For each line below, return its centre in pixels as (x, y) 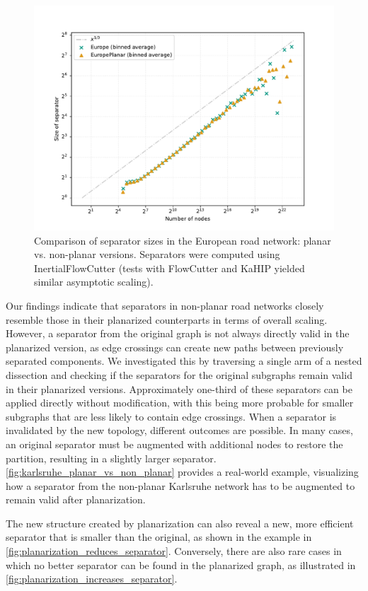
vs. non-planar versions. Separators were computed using (157, 254)
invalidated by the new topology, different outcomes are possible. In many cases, (179, 430)
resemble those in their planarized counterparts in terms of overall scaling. (167, 319)
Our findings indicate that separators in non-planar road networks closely (165, 305)
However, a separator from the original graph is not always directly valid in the (178, 333)
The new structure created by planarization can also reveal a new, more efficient (180, 523)
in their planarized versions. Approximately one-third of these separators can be (179, 388)
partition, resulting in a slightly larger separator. (111, 458)
